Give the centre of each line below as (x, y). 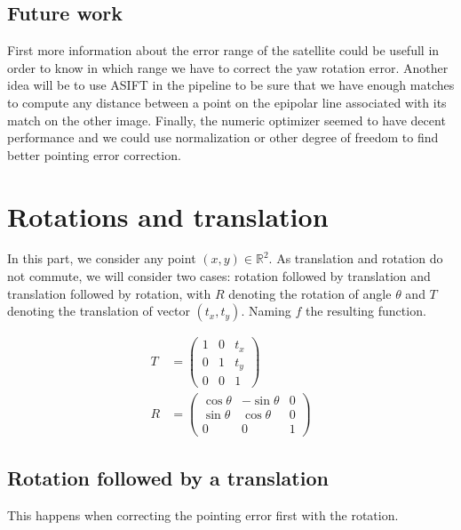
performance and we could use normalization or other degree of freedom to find (223, 137)
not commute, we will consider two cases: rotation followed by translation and (219, 276)
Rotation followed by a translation (168, 477)
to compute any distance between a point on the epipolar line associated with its (227, 102)
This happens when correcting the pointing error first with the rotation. (203, 514)
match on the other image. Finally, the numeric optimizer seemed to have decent (227, 120)
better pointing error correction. (94, 154)
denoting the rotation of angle (310, 293)
